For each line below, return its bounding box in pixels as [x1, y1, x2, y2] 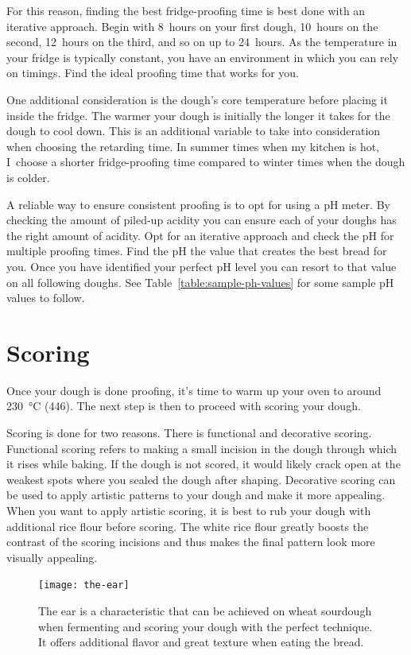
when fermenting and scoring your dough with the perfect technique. [38, 618, 373, 634]
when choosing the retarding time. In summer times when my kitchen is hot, [6, 138, 379, 154]
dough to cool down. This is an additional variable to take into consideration [6, 122, 381, 139]
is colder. [6, 169, 50, 185]
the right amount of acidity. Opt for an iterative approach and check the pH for [6, 227, 394, 243]
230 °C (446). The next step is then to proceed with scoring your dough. [6, 397, 361, 414]
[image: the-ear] [38, 579, 130, 591]
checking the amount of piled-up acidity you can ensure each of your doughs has [6, 211, 397, 228]
